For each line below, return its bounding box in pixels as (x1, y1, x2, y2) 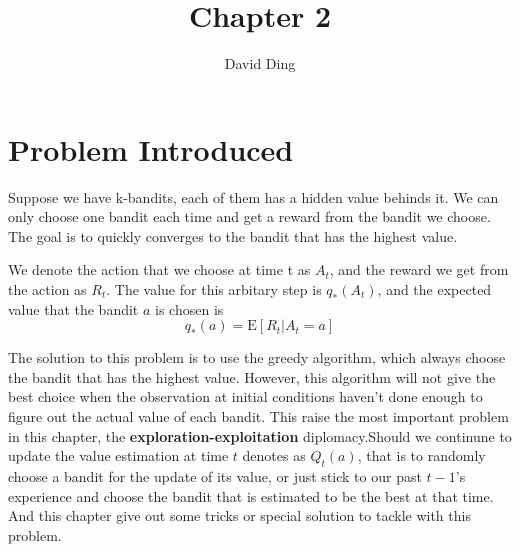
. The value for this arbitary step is (106, 279, 322, 300)
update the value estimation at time (8, 445, 229, 466)
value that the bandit (8, 298, 139, 319)
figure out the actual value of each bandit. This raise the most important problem (8, 406, 509, 426)
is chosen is (155, 298, 224, 319)
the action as (8, 279, 87, 300)
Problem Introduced (8, 128, 294, 169)
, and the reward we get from (329, 259, 509, 280)
